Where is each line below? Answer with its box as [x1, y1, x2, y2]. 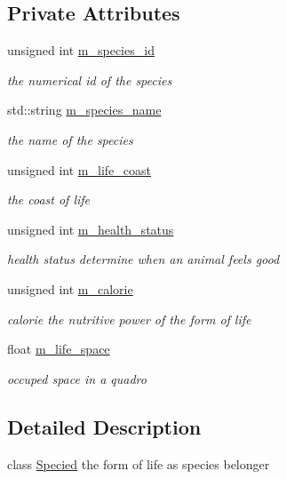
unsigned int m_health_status [7, 220, 174, 238]
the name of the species [7, 130, 133, 148]
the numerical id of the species [7, 70, 172, 89]
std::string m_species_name [7, 100, 162, 119]
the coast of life [7, 190, 91, 209]
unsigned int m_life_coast [7, 160, 151, 179]
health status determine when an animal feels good [7, 250, 280, 268]
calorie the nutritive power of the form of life [7, 309, 251, 328]
